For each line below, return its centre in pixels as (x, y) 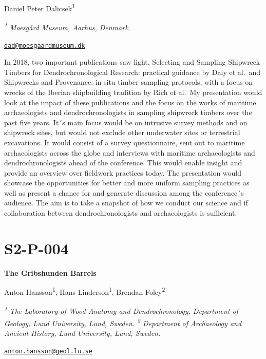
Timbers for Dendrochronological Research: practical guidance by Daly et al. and (132, 72)
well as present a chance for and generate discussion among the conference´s (124, 192)
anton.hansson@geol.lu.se (48, 351)
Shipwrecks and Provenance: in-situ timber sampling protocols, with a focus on (129, 82)
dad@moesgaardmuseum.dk (45, 45)
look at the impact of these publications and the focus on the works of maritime (130, 102)
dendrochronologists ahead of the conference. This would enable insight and (123, 163)
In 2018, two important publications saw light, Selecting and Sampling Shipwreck (132, 62)
